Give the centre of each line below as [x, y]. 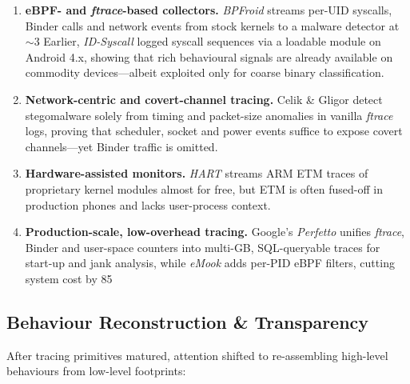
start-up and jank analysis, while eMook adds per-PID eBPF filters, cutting [210, 263]
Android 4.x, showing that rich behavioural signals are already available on [209, 56]
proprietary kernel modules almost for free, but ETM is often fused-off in [204, 188]
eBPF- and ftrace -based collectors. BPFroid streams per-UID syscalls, [209, 10]
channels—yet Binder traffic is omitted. [121, 146]
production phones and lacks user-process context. [148, 204]
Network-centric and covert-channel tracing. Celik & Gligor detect [204, 99]
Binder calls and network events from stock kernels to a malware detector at [212, 25]
